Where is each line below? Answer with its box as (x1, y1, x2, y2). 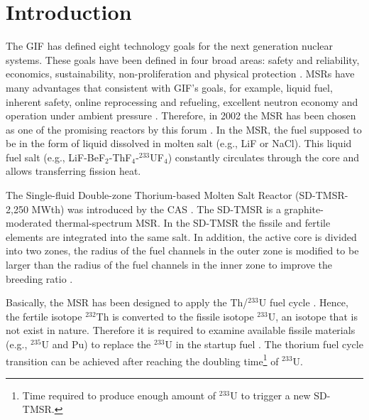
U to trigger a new (230, 387, 311, 402)
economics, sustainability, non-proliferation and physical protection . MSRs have (6, 66, 355, 81)
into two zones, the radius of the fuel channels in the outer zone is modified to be (6, 243, 359, 258)
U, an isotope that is (268, 308, 358, 323)
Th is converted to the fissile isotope (96, 308, 254, 323)
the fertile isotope (6, 308, 82, 323)
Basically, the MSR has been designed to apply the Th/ (6, 295, 248, 310)
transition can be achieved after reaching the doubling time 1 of (6, 351, 279, 368)
